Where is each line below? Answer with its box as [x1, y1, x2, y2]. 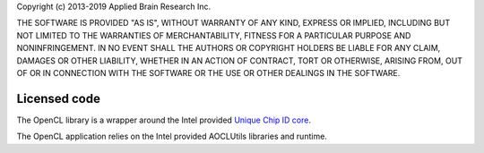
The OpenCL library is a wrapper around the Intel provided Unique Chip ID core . [16, 115, 312, 125]
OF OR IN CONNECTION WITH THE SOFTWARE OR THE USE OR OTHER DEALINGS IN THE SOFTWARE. [16, 67, 401, 78]
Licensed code [16, 90, 100, 106]
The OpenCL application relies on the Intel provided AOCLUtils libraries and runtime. [16, 131, 327, 142]
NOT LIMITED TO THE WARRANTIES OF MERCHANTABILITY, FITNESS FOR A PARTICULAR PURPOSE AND [16, 30, 411, 40]
